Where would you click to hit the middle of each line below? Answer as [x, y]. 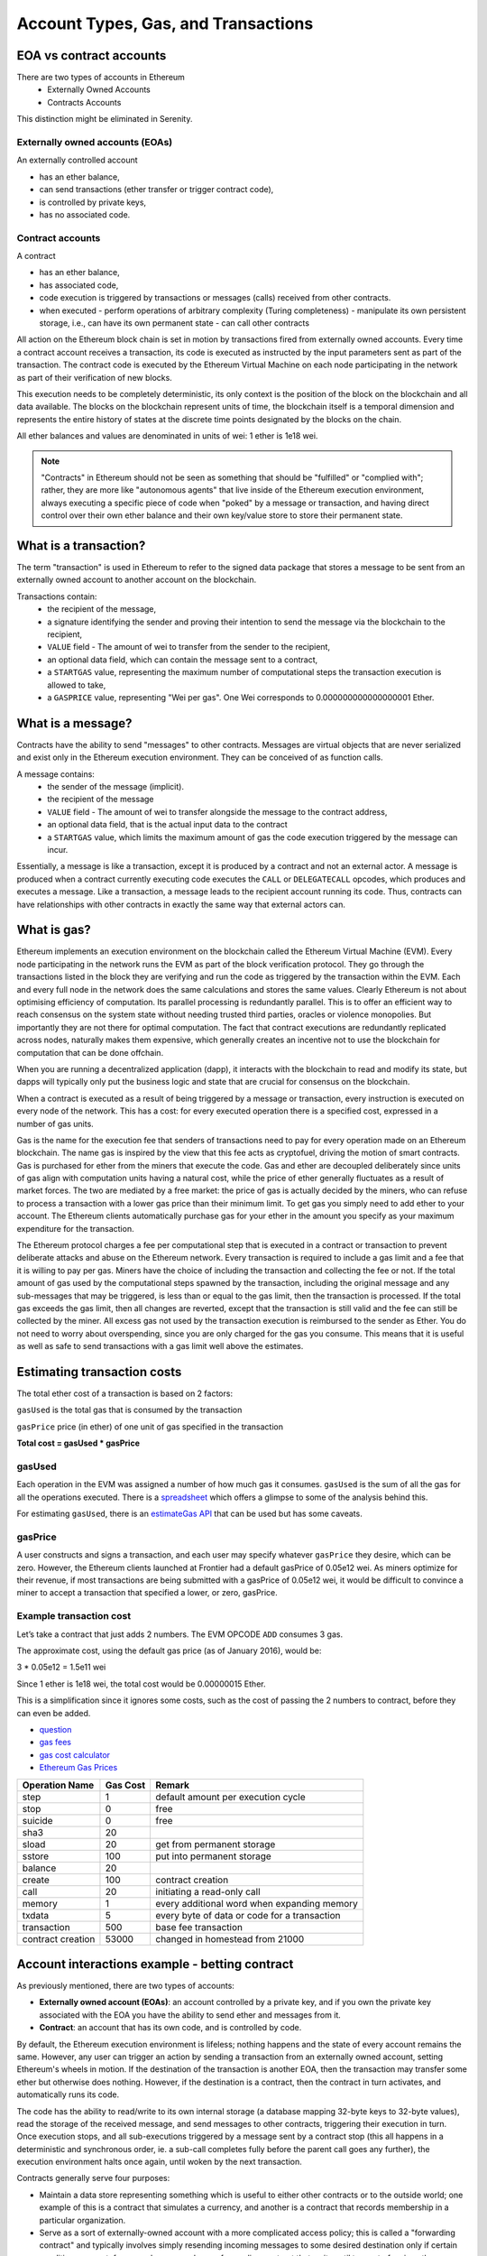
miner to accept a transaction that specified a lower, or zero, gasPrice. [147, 1593]
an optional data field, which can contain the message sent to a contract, [183, 660]
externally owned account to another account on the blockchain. [137, 580]
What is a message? [74, 723]
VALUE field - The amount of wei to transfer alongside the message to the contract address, [217, 811]
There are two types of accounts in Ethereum [101, 78]
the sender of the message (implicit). [116, 786]
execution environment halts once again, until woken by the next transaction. [159, 2162]
